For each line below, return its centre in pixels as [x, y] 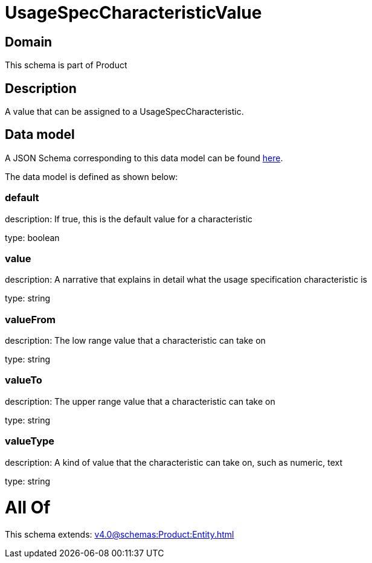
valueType [30, 441]
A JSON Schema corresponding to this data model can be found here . [144, 158]
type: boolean [32, 237]
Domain [29, 42]
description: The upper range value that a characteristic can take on [140, 401]
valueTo [24, 380]
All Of [28, 508]
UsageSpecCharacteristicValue [133, 13]
